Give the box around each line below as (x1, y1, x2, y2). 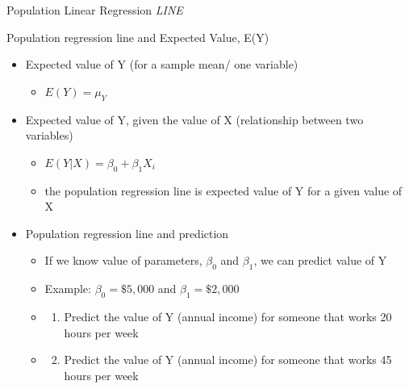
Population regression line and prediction (25, 224, 229, 241)
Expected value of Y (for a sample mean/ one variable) (25, 56, 298, 73)
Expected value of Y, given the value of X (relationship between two (25, 111, 364, 128)
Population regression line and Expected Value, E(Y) (6, 28, 269, 45)
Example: (44, 280, 91, 297)
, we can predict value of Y (253, 252, 387, 269)
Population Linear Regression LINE (6, 2, 183, 18)
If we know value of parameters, (44, 252, 202, 269)
